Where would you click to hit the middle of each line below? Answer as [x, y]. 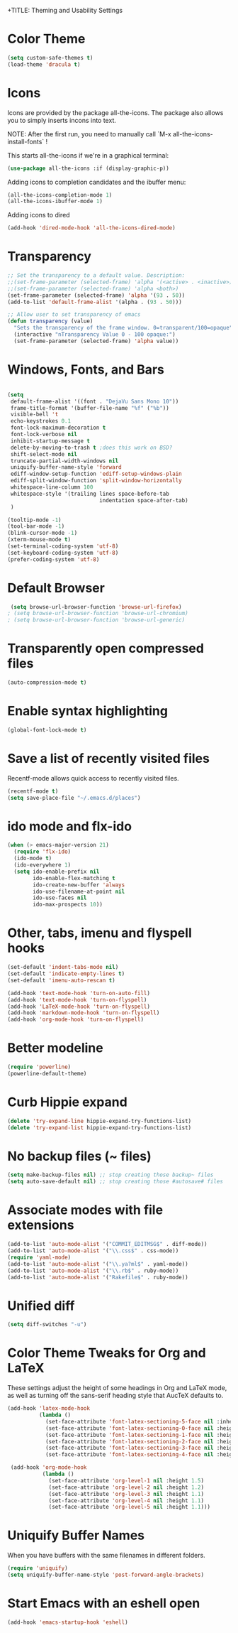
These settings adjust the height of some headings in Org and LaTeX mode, [117, 1388]
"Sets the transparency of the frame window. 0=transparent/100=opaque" [123, 328]
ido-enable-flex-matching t [74, 878]
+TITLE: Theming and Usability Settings [65, 10]
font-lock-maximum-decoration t [58, 428]
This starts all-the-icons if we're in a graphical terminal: [88, 155]
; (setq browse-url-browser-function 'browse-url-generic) [96, 620]
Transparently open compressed [106, 649]
